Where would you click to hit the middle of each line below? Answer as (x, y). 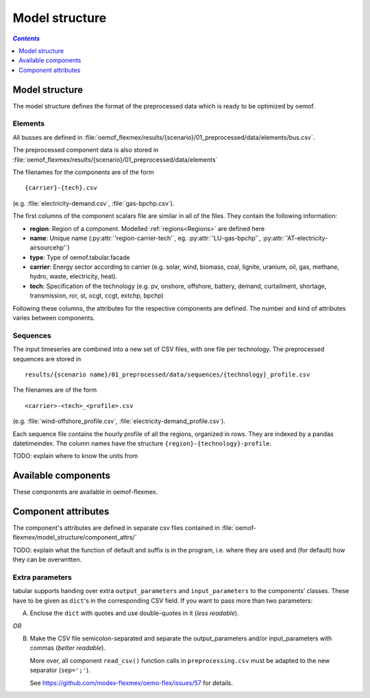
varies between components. (54, 318)
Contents (26, 38)
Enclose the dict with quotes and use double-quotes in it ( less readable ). (134, 613)
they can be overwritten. (47, 559)
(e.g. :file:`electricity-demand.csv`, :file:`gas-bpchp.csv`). (94, 203)
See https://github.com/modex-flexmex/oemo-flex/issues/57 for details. (131, 683)
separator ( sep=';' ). (60, 670)
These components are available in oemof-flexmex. (85, 492)
